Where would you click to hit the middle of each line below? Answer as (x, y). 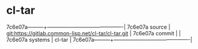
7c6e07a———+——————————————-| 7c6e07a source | (88, 27)
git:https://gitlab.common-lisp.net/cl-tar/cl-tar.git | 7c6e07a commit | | (94, 33)
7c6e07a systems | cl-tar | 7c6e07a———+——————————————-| (99, 39)
